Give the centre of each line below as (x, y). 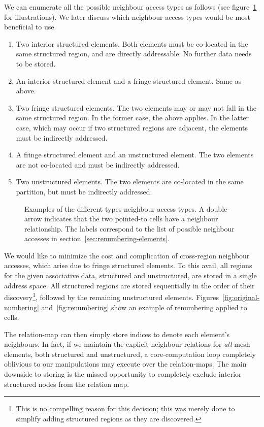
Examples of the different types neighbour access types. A (114, 208)
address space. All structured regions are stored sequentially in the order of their (129, 285)
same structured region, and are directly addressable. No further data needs (134, 54)
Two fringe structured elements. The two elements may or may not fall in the (136, 107)
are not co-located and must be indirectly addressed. (98, 164)
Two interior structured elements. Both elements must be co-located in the (132, 43)
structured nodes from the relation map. (67, 384)
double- (218, 208)
